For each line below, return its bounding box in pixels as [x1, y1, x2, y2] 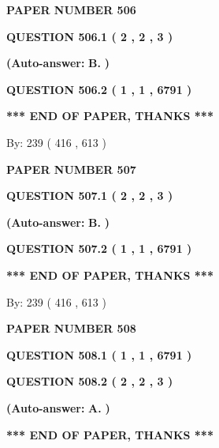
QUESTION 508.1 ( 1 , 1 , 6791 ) [6, 346, 192, 363]
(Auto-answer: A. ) [6, 399, 110, 416]
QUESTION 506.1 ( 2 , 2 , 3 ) [6, 28, 173, 44]
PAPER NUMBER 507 [6, 160, 136, 177]
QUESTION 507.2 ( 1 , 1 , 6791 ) [6, 240, 192, 257]
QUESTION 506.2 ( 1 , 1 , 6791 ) [6, 81, 192, 97]
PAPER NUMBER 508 [6, 320, 136, 337]
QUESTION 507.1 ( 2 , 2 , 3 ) [6, 187, 173, 204]
